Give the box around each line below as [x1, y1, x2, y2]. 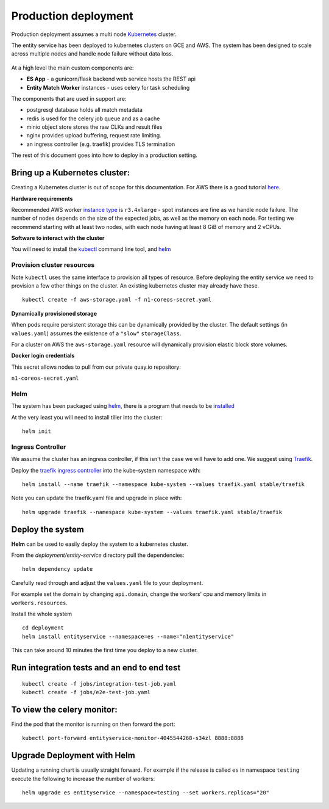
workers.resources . [11, 599, 68, 606]
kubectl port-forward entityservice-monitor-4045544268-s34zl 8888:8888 [22, 735, 244, 742]
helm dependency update [22, 565, 93, 573]
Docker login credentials [11, 352, 75, 360]
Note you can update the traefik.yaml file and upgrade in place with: [11, 495, 182, 502]
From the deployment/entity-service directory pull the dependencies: [11, 551, 185, 559]
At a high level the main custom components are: [11, 64, 134, 71]
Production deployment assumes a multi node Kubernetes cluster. [11, 31, 177, 38]
